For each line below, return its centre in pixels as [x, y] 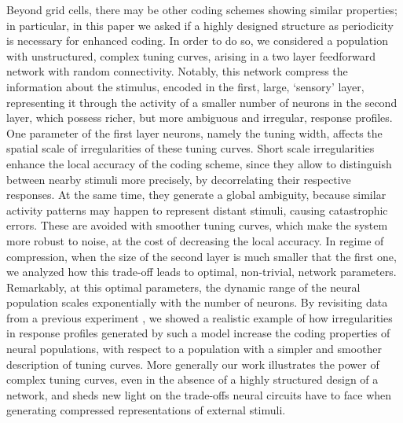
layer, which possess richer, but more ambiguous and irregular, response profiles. [200, 118]
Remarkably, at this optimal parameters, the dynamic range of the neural [183, 287]
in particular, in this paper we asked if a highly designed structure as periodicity [200, 25]
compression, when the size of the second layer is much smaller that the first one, [201, 256]
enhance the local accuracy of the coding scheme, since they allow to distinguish [199, 163]
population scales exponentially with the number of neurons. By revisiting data [197, 302]
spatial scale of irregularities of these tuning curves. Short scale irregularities [191, 148]
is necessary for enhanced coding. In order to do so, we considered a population [197, 40]
